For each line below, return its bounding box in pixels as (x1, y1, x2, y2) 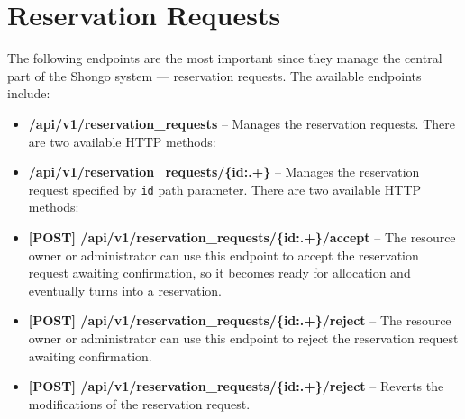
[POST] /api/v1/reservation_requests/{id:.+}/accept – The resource (28, 227, 456, 246)
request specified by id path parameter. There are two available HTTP (28, 179, 422, 198)
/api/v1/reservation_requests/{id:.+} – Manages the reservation (28, 162, 420, 181)
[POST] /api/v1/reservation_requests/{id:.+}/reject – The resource (28, 311, 451, 330)
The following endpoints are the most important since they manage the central (7, 49, 442, 68)
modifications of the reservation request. (28, 394, 251, 413)
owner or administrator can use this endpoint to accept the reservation (28, 245, 419, 264)
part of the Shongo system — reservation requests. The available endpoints (7, 66, 422, 85)
